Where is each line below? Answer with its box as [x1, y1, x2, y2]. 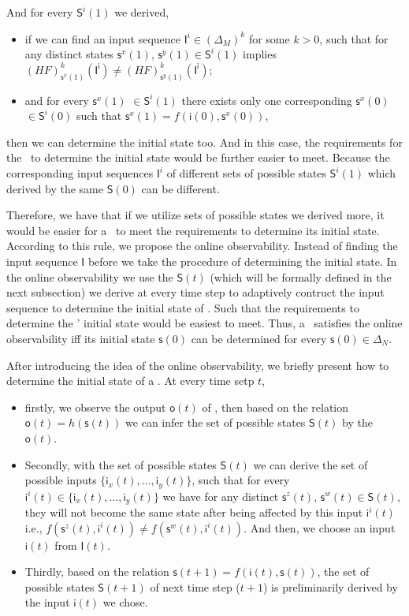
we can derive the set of [253, 456, 368, 472]
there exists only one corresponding [181, 91, 352, 108]
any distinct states [24, 46, 114, 62]
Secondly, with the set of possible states [24, 456, 217, 472]
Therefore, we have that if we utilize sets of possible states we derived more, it [6, 207, 385, 223]
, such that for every [191, 472, 290, 488]
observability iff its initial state [6, 330, 155, 346]
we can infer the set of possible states [125, 414, 306, 431]
